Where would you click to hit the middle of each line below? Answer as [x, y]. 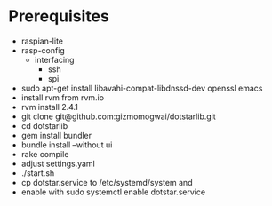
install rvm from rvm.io [62, 97]
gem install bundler [56, 135]
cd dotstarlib [44, 125]
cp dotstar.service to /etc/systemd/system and [107, 182]
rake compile [45, 154]
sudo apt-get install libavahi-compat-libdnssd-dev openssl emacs [142, 88]
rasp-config [43, 50]
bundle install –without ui [67, 145]
